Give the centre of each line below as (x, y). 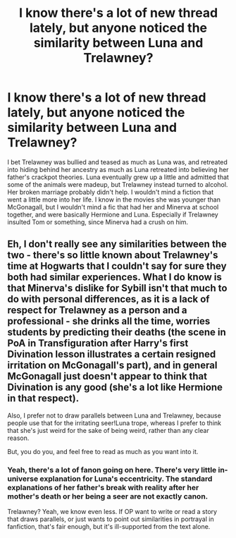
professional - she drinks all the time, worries (109, 321)
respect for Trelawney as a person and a (98, 311)
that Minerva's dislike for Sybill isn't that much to (117, 288)
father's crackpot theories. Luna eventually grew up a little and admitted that (118, 177)
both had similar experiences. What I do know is (114, 277)
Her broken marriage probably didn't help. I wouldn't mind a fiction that (110, 192)
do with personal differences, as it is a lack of (108, 299)
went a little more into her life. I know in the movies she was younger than (114, 200)
